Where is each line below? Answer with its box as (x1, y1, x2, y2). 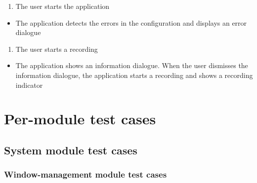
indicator (15, 79, 43, 90)
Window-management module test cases (4, 168, 167, 181)
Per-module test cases (4, 109, 156, 129)
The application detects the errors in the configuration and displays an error (15, 17, 247, 28)
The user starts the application (15, 1, 110, 11)
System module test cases (4, 142, 137, 157)
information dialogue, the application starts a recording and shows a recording (15, 70, 253, 80)
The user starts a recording (15, 43, 98, 54)
